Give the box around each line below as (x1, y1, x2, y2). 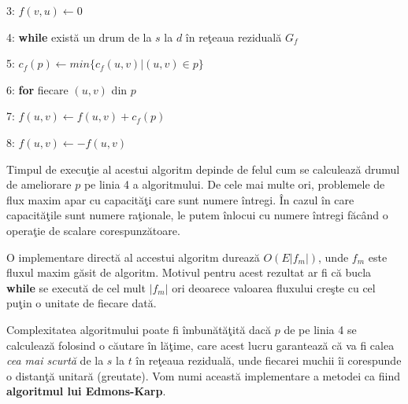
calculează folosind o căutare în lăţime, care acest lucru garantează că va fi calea (6, 336, 395, 353)
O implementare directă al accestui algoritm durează (6, 248, 260, 265)
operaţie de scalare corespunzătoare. (6, 222, 180, 238)
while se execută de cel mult (6, 279, 146, 296)
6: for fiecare (6, 81, 69, 97)
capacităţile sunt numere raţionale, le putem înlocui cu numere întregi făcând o (6, 207, 388, 223)
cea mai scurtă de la (6, 352, 104, 369)
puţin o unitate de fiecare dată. (6, 295, 157, 311)
